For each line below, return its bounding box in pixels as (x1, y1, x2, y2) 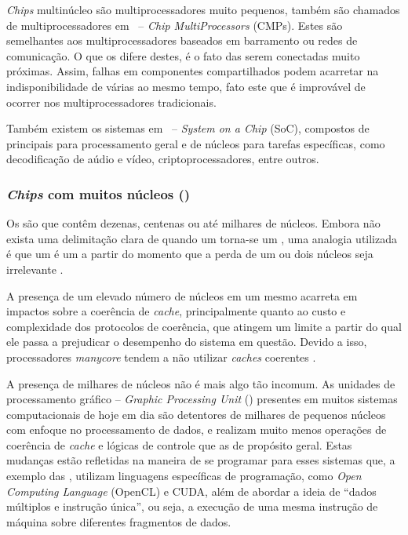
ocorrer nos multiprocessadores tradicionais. (6, 93, 217, 110)
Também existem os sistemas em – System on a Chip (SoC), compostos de (6, 120, 370, 136)
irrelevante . (6, 260, 64, 277)
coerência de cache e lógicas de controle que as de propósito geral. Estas (6, 436, 352, 453)
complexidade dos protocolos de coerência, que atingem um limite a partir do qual (6, 318, 402, 334)
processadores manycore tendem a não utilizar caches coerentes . (6, 348, 316, 365)
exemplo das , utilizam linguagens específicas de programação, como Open (6, 468, 362, 484)
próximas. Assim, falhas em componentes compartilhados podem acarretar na (6, 63, 379, 79)
